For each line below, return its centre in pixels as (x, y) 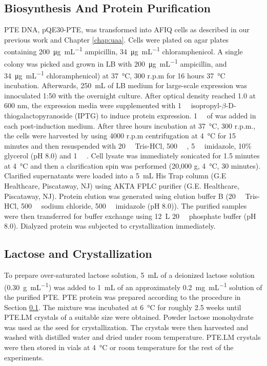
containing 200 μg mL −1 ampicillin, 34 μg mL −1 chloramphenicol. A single (124, 51)
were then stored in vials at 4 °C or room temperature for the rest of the (119, 347)
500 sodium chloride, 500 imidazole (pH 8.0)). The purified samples (134, 206)
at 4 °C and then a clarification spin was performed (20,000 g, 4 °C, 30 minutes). (132, 165)
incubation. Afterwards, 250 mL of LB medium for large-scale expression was (126, 85)
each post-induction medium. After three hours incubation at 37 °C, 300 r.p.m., (130, 125)
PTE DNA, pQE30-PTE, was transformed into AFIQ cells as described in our (127, 29)
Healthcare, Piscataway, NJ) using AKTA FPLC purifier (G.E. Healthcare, (122, 186)
